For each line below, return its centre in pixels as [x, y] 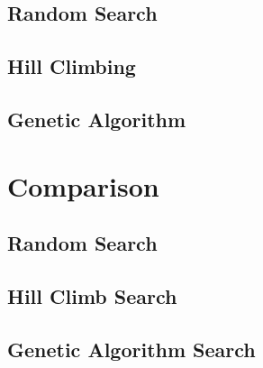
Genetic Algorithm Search [131, 349]
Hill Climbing [72, 66]
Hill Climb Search [92, 295]
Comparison [83, 185]
